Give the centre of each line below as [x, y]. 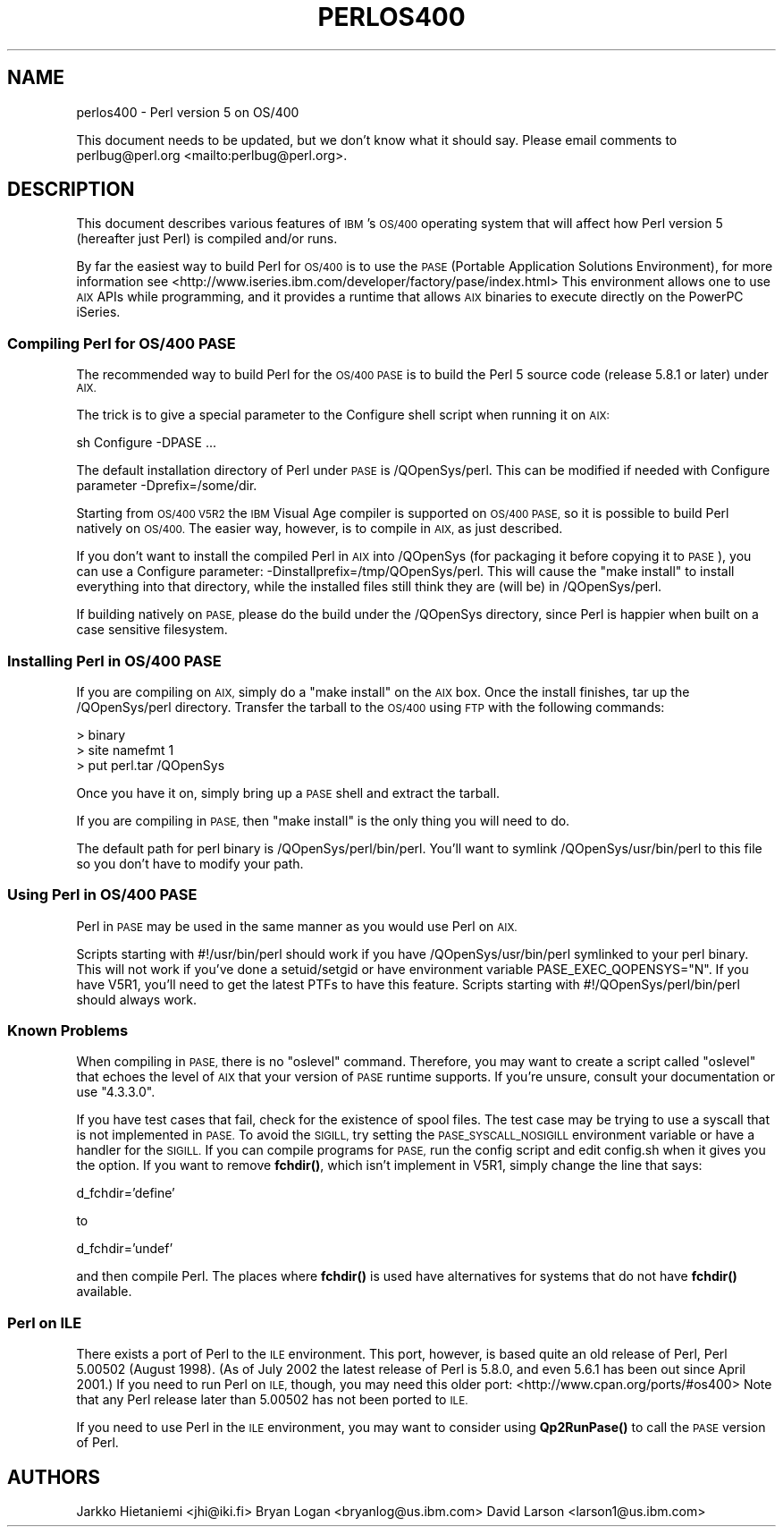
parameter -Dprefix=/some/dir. [167, 486]
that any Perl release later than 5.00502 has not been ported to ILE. [272, 1400]
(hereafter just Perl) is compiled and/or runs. [207, 239]
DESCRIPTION [71, 190]
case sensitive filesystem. [152, 630]
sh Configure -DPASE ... [147, 443]
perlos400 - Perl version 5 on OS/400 [188, 112]
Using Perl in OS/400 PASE [102, 895]
